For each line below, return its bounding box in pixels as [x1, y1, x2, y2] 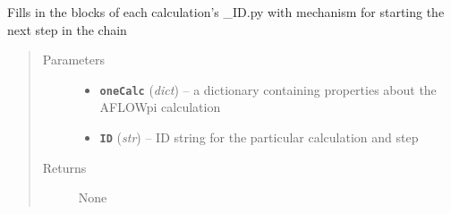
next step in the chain [7, 20, 127, 39]
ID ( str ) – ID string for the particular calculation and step [99, 128, 419, 147]
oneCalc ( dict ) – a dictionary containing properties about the [99, 80, 437, 98]
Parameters [42, 50, 105, 69]
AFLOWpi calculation [99, 98, 221, 116]
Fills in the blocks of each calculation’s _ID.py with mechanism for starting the [7, 3, 445, 21]
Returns [42, 158, 87, 176]
